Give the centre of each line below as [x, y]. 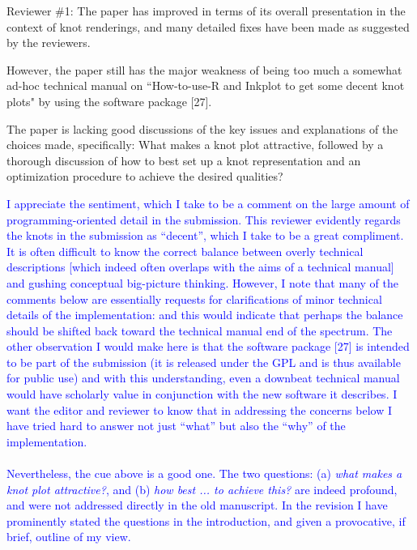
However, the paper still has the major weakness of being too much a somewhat [204, 69]
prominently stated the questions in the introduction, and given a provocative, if [206, 520]
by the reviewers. [49, 43]
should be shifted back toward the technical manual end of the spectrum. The [200, 330]
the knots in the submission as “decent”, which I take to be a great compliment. [205, 235]
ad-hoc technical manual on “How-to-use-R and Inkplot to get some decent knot [206, 85]
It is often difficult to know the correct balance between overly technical [185, 251]
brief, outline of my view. [69, 537]
